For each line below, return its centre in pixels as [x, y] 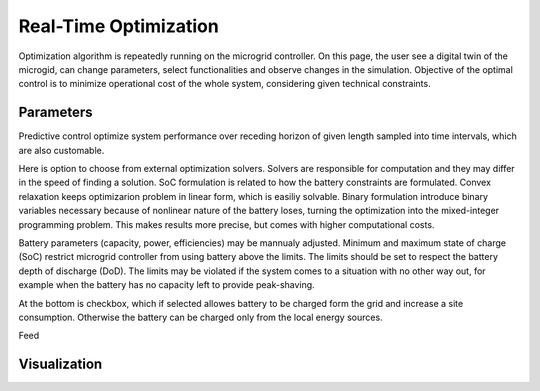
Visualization [60, 364]
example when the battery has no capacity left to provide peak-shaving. [166, 285]
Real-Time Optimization [118, 26]
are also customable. [61, 150]
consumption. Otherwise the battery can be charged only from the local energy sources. [201, 317]
